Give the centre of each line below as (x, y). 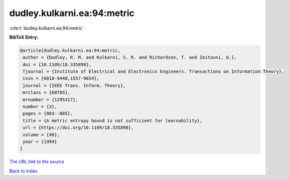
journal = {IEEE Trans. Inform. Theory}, (74, 85)
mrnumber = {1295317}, (51, 100)
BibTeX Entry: (24, 37)
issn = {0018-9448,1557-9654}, (61, 78)
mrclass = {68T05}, (46, 93)
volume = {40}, (41, 135)
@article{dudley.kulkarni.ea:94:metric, (70, 50)
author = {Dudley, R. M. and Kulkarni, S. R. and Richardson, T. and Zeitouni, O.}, (130, 57)
